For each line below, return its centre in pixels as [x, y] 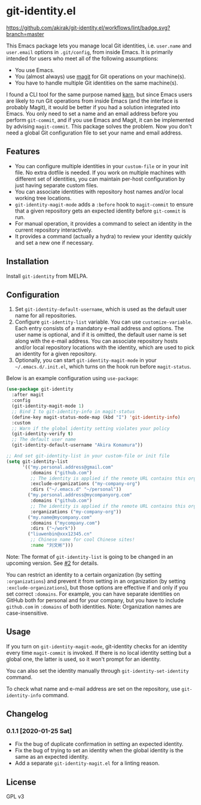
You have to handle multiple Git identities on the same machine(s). [96, 83]
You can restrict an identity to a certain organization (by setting [84, 574]
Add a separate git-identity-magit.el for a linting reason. [87, 763]
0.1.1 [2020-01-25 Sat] [39, 731]
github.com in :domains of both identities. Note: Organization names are [94, 606]
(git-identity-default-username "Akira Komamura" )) [77, 445]
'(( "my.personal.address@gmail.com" [68, 467]
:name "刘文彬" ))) [52, 545]
